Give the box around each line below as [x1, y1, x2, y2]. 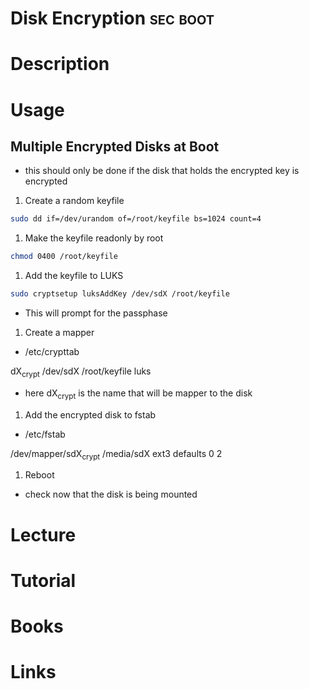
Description [10, 53, 110, 76]
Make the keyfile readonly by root [24, 232, 164, 244]
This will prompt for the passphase [24, 307, 168, 319]
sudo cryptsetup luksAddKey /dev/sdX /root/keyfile [10, 289, 230, 299]
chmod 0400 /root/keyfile [10, 252, 118, 262]
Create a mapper [24, 327, 95, 338]
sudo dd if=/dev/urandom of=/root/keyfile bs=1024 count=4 [10, 214, 262, 224]
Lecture [10, 523, 77, 546]
